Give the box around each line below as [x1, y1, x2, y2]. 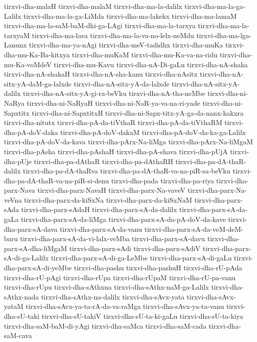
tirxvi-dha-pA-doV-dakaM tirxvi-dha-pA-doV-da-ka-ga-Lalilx [60, 127, 246, 137]
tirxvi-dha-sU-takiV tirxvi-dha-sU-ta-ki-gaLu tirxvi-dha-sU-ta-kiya [42, 311, 244, 321]
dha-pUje [4, 156, 32, 166]
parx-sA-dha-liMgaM [4, 243, 67, 253]
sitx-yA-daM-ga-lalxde [4, 78, 72, 88]
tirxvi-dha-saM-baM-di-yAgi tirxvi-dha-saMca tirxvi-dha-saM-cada [4, 320, 207, 331]
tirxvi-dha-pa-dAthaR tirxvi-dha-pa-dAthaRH [34, 156, 173, 166]
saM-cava [4, 330, 32, 341]
